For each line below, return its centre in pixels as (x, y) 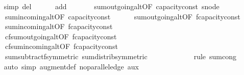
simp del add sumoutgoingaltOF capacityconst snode (112, 6)
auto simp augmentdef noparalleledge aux (71, 66)
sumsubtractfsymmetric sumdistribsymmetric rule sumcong (120, 56)
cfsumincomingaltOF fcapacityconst (61, 46)
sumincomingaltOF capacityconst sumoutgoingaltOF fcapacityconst (123, 16)
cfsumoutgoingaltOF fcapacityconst (61, 36)
